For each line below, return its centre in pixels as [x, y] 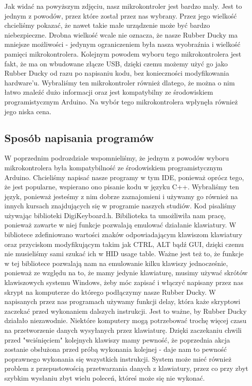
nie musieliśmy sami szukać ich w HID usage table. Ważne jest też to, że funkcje [124, 254]
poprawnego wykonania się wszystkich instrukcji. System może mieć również [118, 358]
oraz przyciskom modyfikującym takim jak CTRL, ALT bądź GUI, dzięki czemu [124, 244]
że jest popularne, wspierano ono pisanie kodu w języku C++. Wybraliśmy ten [122, 187]
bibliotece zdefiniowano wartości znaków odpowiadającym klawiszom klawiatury [124, 234]
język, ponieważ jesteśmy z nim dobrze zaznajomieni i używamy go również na [121, 196]
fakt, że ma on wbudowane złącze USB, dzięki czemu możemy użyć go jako [116, 63]
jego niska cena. [28, 111]
